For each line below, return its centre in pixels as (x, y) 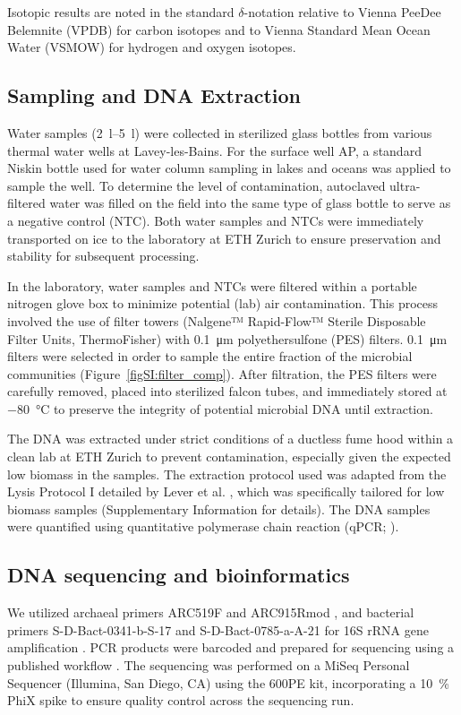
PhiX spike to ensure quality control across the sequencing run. (181, 700)
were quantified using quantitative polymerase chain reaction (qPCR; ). (203, 526)
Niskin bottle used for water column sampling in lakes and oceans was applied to (229, 168)
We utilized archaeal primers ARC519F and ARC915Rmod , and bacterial (211, 612)
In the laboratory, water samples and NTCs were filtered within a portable (212, 285)
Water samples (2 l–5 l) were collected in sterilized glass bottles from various (220, 132)
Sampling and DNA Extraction (154, 95)
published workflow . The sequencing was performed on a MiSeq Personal (209, 665)
